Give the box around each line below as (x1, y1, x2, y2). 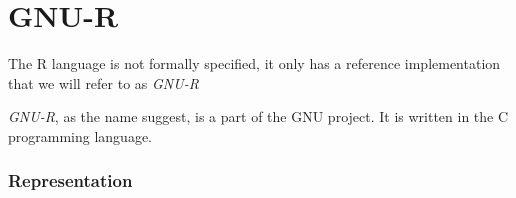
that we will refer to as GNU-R (8, 72, 199, 93)
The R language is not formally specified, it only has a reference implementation (8, 53, 501, 74)
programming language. (8, 125, 152, 146)
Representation (8, 168, 133, 193)
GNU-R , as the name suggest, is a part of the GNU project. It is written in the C (8, 106, 509, 127)
